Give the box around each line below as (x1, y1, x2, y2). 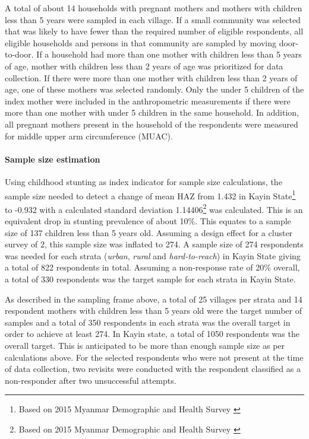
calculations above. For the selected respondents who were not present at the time (5, 351, 304, 363)
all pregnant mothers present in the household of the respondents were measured (5, 117, 298, 130)
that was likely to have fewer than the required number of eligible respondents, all (5, 25, 304, 37)
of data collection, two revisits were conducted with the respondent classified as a (5, 362, 301, 375)
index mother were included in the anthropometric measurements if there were (5, 94, 291, 107)
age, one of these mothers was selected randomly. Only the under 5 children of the (5, 83, 304, 96)
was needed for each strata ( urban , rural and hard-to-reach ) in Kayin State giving (5, 249, 301, 262)
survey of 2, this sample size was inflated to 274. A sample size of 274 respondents (5, 238, 304, 250)
